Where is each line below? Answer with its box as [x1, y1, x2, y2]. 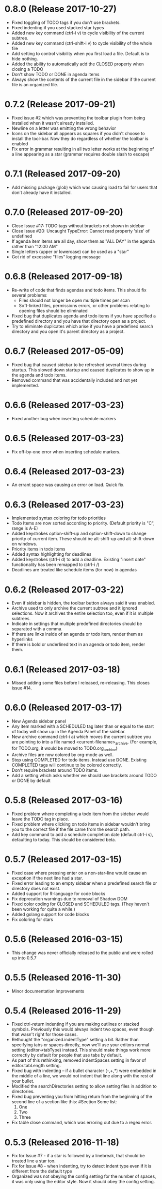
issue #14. [11, 685, 32, 691]
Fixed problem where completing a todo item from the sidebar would [11, 811, 149, 817]
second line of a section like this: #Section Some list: [11, 1099, 117, 1105]
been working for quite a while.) [11, 906, 76, 912]
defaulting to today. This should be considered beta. [11, 837, 116, 842]
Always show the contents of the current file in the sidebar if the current [11, 77, 156, 82]
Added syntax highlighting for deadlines [11, 551, 92, 557]
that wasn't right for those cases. [11, 1032, 78, 1037]
